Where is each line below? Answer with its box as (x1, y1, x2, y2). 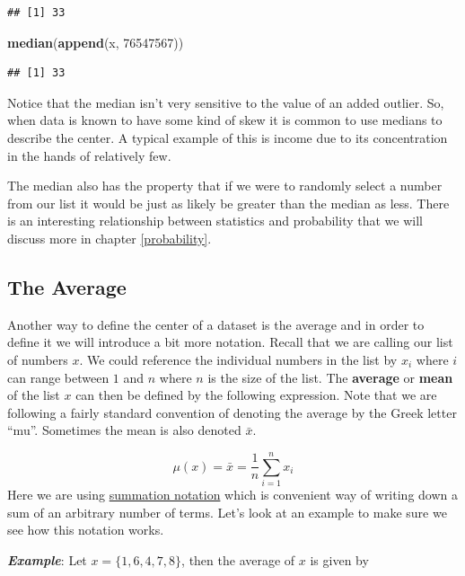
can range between (7, 368, 110, 386)
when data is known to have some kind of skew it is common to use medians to (7, 111, 443, 129)
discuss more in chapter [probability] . (7, 228, 212, 247)
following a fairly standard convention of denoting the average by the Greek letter (7, 403, 457, 421)
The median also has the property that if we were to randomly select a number (7, 176, 443, 195)
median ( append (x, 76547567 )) (7, 32, 184, 51)
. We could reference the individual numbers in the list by (79, 350, 398, 368)
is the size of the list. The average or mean (207, 368, 453, 386)
